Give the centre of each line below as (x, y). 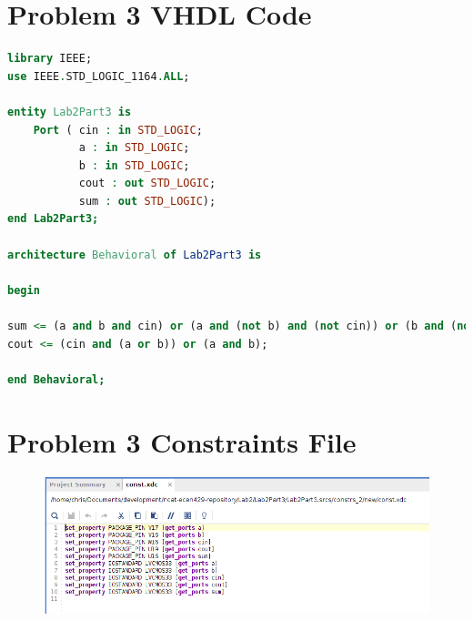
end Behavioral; (56, 379)
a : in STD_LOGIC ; (134, 148)
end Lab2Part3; (53, 219)
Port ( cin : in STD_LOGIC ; (118, 130)
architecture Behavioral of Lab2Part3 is (135, 255)
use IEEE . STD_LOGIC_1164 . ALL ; (99, 76)
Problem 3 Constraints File (182, 441)
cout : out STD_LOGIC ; (147, 183)
